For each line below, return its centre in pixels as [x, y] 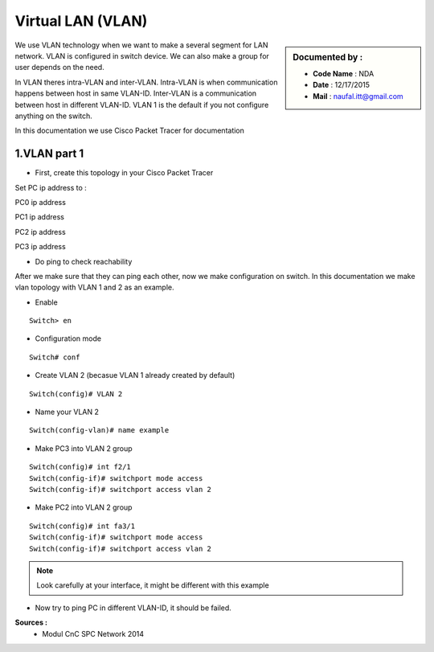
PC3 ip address [40, 247]
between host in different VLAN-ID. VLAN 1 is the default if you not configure [142, 105]
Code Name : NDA [344, 73]
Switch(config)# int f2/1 [80, 467]
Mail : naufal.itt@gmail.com [358, 96]
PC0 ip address [40, 202]
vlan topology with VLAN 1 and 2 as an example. [94, 287]
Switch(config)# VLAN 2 [76, 394]
